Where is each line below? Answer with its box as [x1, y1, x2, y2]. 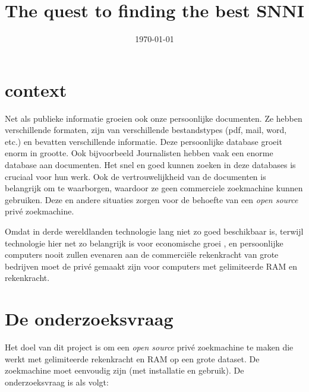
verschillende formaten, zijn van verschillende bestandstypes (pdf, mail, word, [5, 124, 287, 136]
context [5, 77, 67, 102]
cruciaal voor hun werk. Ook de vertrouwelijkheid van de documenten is [5, 170, 266, 182]
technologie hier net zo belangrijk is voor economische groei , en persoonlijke [5, 236, 283, 249]
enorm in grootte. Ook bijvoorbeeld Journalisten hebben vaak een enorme [5, 147, 273, 159]
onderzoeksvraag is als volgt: [5, 375, 109, 388]
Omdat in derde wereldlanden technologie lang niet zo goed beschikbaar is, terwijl [5, 225, 304, 237]
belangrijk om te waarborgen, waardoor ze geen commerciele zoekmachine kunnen [5, 182, 303, 194]
